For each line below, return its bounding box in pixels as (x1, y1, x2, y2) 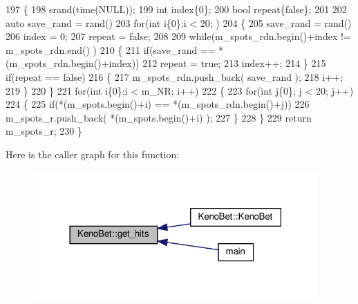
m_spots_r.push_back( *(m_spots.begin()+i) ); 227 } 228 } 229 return (6, 110, 312, 124)
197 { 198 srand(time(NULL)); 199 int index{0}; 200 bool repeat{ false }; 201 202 (6, 2, 347, 16)
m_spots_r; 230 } (6, 124, 83, 138)
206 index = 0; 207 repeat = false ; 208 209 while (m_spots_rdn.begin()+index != (6, 29, 351, 44)
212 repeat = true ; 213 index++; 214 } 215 (142, 56, 326, 70)
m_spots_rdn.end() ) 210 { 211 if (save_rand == (6, 42, 216, 57)
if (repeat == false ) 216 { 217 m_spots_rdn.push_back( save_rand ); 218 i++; (6, 69, 343, 84)
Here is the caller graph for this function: (6, 146, 180, 161)
